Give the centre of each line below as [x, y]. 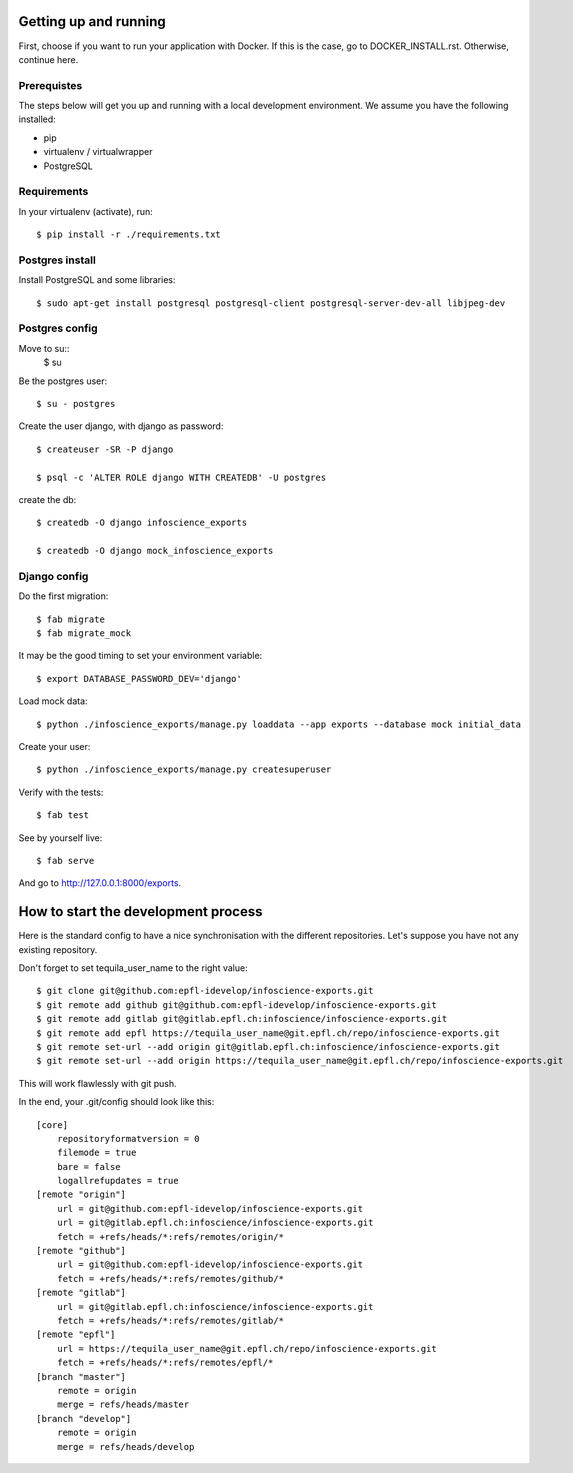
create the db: [47, 499]
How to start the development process [140, 911]
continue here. [48, 59]
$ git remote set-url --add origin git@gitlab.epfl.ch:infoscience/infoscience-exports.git [268, 1046]
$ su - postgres [76, 403]
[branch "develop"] [84, 1418]
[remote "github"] [81, 1251]
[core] [52, 1124]
